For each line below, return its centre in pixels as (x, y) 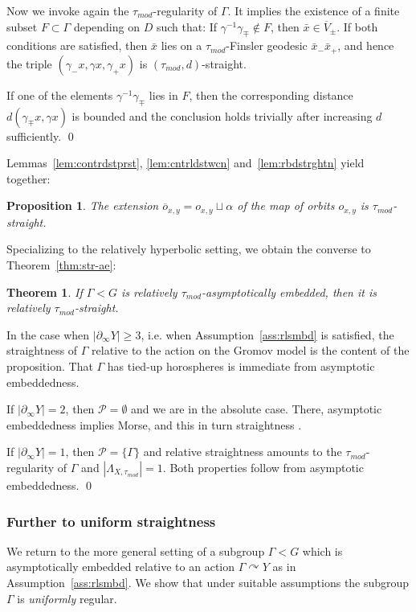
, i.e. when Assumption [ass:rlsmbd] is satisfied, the (267, 334)
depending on (106, 26)
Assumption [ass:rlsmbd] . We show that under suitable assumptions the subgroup (208, 582)
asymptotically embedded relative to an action (121, 567)
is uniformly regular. (67, 598)
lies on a (181, 45)
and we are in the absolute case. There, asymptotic (257, 409)
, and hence (366, 45)
